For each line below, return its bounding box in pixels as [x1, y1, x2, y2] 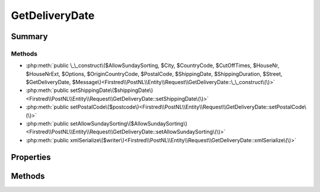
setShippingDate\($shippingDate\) [70, 87, 153, 94]
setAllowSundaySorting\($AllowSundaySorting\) [70, 120, 188, 127]
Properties [11, 152, 51, 162]
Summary [11, 31, 48, 41]
